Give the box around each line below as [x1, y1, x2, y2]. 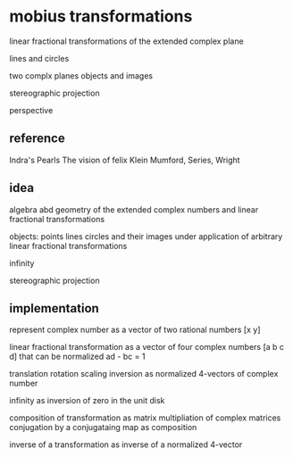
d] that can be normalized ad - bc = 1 [9, 351, 146, 362]
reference [9, 131, 65, 146]
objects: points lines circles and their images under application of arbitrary [9, 230, 283, 242]
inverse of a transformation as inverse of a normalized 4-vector [9, 439, 243, 450]
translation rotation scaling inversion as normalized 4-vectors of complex [9, 369, 279, 379]
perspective [9, 104, 54, 115]
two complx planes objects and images [9, 70, 154, 81]
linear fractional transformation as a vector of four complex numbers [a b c [9, 342, 284, 353]
